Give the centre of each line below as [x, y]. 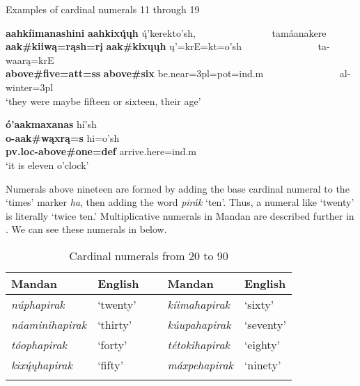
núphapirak [38, 304]
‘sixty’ [259, 304]
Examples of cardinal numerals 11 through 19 [103, 9]
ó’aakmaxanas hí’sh [51, 124]
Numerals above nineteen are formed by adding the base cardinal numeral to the [178, 188]
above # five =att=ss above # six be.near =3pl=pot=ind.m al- [178, 73]
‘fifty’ [111, 364]
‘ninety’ [263, 364]
